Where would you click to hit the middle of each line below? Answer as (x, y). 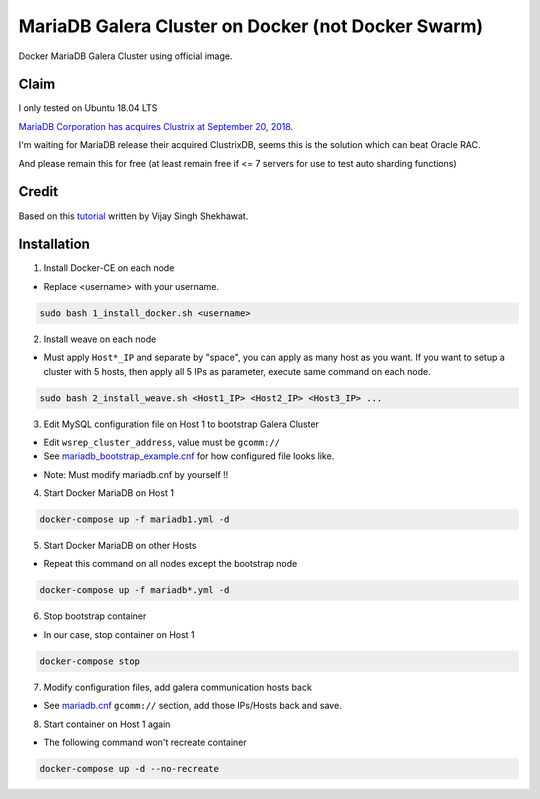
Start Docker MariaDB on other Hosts (120, 546)
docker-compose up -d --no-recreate (129, 768)
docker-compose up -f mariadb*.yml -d (134, 590)
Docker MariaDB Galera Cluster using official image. (125, 56)
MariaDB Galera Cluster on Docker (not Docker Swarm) (251, 26)
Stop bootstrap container (95, 616)
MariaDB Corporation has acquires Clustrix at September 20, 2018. (156, 126)
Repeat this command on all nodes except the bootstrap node (170, 564)
